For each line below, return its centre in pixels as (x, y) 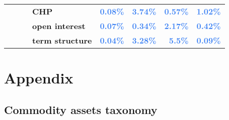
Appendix (39, 78)
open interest (59, 26)
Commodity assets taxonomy (81, 109)
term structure (62, 40)
